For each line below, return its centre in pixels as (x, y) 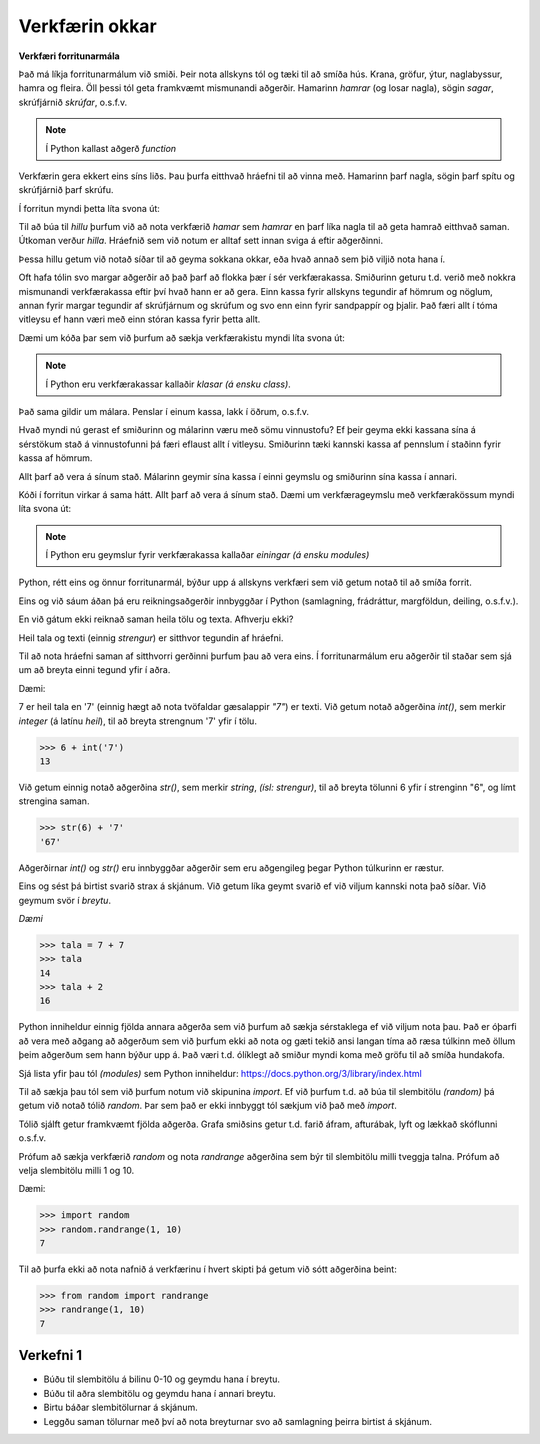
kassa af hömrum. (55, 458)
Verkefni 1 (50, 1355)
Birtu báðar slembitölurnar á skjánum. (121, 1407)
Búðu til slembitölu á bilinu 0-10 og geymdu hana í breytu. (161, 1379)
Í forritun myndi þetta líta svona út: (89, 208)
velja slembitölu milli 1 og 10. (76, 1170)
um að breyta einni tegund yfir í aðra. (94, 670)
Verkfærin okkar (87, 26)
